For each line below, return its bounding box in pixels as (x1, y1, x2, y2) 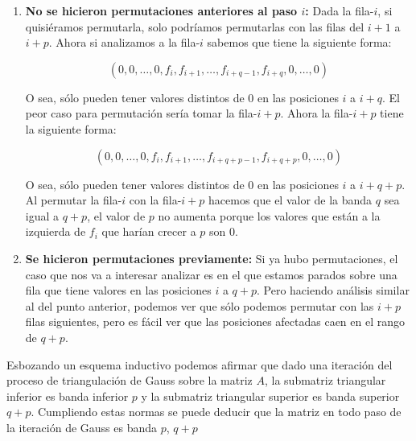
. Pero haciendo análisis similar (256, 282, 410, 299)
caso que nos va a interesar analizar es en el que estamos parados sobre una (25, 266, 397, 282)
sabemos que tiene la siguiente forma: (207, 34, 392, 51)
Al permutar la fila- (25, 192, 122, 208)
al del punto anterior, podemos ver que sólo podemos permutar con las (25, 297, 374, 314)
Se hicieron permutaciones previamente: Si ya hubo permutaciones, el (25, 249, 398, 266)
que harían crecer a (101, 223, 196, 240)
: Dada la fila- (305, 2, 374, 19)
